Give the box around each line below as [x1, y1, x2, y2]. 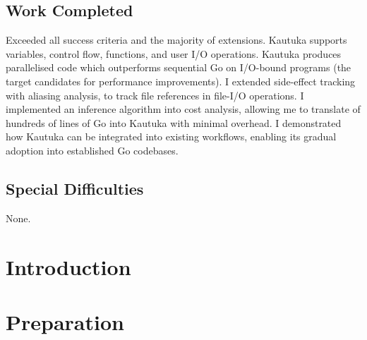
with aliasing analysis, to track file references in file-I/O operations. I [6, 87, 304, 102]
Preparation [6, 307, 124, 336]
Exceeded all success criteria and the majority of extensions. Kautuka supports [6, 32, 347, 47]
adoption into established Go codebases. [6, 142, 179, 157]
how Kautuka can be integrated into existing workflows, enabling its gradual [6, 129, 337, 144]
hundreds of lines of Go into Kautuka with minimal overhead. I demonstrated [6, 115, 342, 130]
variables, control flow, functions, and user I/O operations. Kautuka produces [6, 46, 342, 61]
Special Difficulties [6, 177, 144, 199]
